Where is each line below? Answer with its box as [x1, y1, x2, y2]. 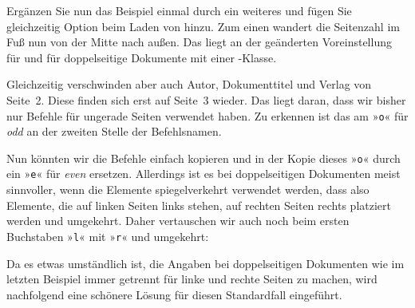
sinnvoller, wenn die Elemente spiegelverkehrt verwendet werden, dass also [6, 181, 370, 198]
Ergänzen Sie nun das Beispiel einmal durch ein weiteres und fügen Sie [6, 2, 352, 18]
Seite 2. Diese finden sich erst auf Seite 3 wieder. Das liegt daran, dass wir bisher [6, 91, 406, 108]
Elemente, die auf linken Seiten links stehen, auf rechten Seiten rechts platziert [6, 196, 391, 213]
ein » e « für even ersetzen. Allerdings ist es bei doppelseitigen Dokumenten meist [6, 165, 401, 182]
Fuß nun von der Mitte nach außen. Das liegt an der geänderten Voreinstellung [6, 34, 392, 50]
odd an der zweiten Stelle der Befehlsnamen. [6, 123, 222, 140]
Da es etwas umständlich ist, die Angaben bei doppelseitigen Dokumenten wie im [6, 255, 405, 271]
